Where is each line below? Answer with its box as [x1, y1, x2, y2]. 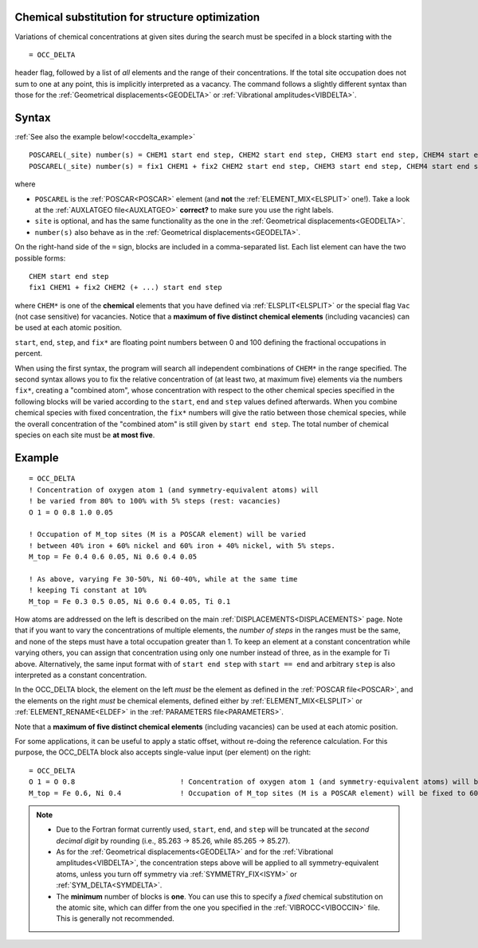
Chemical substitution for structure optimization [14, 10, 261, 24]
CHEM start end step [29, 272, 109, 280]
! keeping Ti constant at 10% [29, 586, 147, 595]
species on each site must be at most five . [14, 430, 155, 440]
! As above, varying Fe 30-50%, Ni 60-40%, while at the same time [29, 574, 298, 583]
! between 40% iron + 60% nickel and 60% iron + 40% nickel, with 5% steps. [29, 541, 336, 550]
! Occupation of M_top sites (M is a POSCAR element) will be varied [29, 530, 307, 539]
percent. [14, 349, 43, 358]
